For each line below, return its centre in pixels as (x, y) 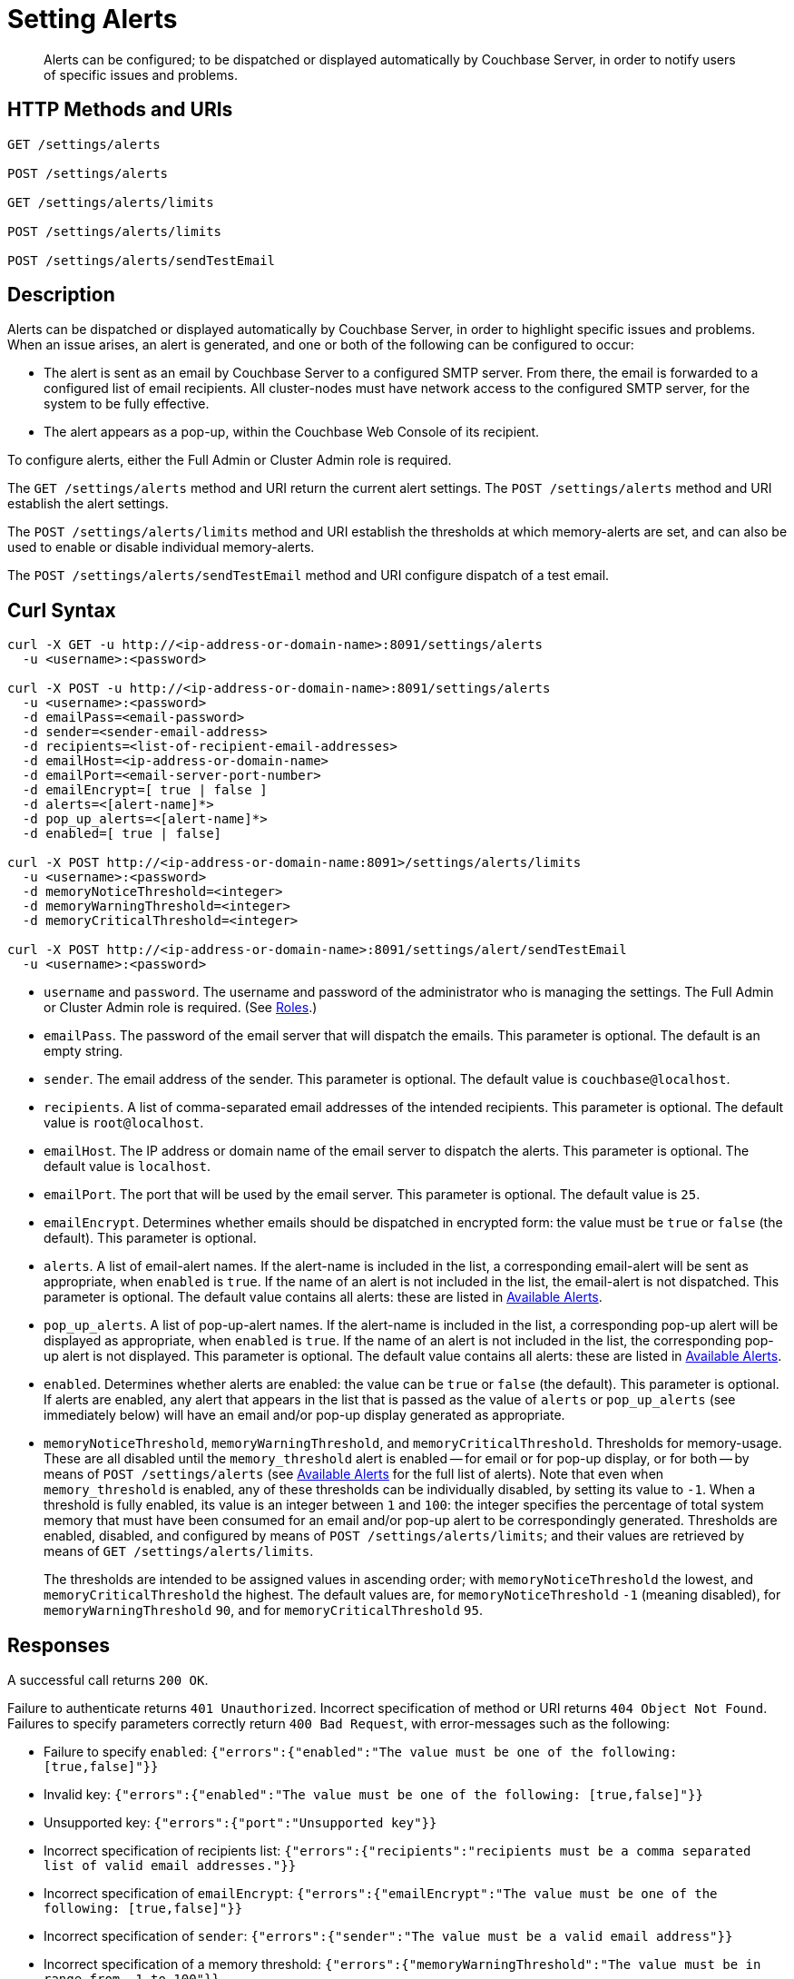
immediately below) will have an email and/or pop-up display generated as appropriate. (304, 1415)
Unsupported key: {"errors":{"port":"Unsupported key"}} (240, 1823)
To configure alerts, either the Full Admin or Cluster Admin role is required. (230, 460)
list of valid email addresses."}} (170, 1866)
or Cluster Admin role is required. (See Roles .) (181, 1008)
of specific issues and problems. (141, 74)
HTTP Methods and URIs (120, 110)
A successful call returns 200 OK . (108, 1680)
